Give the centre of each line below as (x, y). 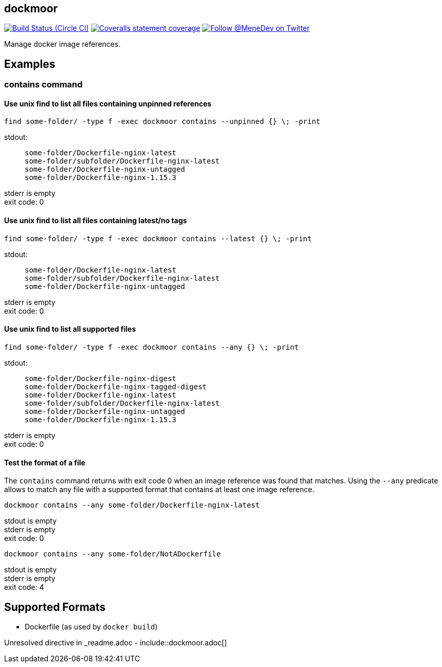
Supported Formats (55, 607)
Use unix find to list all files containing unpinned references (108, 103)
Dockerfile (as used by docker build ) (91, 626)
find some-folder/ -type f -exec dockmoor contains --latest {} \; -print (158, 238)
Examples (30, 64)
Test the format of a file (45, 462)
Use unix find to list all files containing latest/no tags (96, 221)
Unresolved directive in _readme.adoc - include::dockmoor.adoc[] (116, 642)
